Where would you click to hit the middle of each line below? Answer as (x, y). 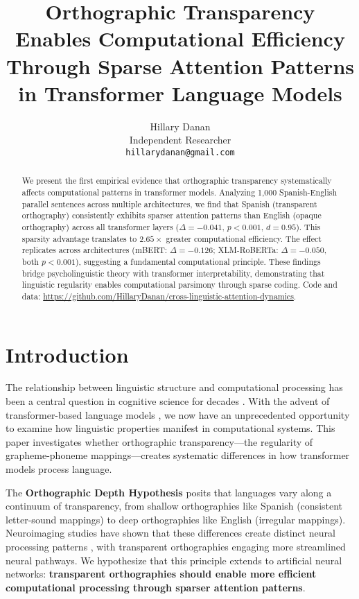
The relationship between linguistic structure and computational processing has (174, 387)
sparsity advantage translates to (79, 238)
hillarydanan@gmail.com (180, 152)
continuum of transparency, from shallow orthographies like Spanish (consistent (174, 506)
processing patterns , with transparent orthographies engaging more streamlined (176, 547)
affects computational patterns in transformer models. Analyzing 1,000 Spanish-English (179, 192)
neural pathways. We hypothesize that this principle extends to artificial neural (174, 560)
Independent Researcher (180, 140)
